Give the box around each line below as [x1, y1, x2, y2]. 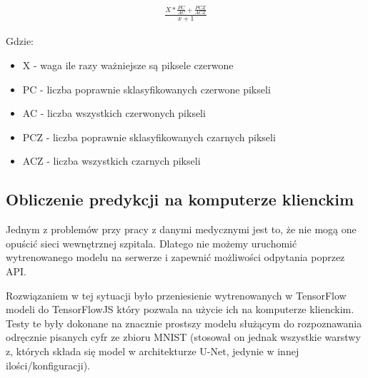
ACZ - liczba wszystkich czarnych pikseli [22, 153, 201, 168]
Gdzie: [6, 34, 34, 48]
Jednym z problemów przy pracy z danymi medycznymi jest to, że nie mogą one [6, 222, 357, 237]
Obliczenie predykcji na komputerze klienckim [6, 188, 354, 210]
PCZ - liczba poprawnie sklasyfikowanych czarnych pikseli [22, 129, 276, 144]
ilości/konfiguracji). [6, 357, 90, 372]
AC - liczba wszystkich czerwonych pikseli [22, 106, 206, 121]
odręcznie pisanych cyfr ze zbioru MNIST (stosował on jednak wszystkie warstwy [6, 330, 361, 344]
